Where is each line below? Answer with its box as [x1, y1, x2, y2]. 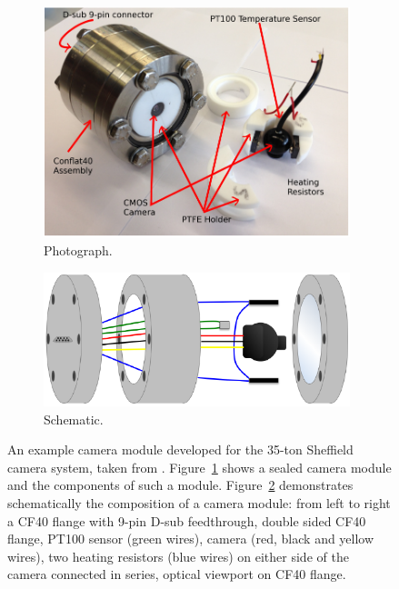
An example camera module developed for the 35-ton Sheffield [7, 440, 354, 459]
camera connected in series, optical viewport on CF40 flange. [7, 564, 346, 584]
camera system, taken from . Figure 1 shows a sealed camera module [7, 457, 392, 476]
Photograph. [44, 241, 113, 259]
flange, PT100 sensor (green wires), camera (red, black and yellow [7, 529, 374, 548]
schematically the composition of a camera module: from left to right [7, 494, 391, 513]
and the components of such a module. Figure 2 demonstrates [7, 475, 354, 494]
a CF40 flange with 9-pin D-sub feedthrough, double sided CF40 [7, 511, 366, 530]
